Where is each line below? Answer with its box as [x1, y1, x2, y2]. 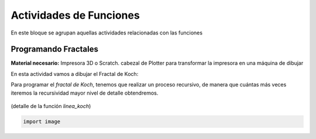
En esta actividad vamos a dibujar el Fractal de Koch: [11, 70, 139, 77]
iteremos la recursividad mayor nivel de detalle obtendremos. [11, 89, 159, 96]
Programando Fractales [11, 44, 99, 54]
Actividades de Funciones [11, 9, 140, 22]
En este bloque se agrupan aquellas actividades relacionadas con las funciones [11, 29, 203, 36]
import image [23, 119, 61, 125]
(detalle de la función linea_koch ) [11, 103, 91, 110]
